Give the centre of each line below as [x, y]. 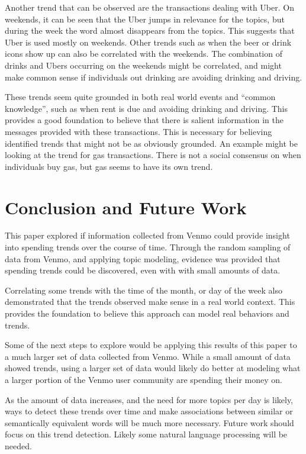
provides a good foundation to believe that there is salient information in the [144, 120]
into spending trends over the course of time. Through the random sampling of [148, 247]
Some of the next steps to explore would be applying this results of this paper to [151, 345]
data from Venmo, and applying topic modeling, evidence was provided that [143, 258]
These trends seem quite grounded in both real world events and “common [140, 97]
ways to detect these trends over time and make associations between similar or [149, 411]
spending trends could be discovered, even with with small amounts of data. [143, 270]
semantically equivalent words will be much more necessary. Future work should [149, 422]
